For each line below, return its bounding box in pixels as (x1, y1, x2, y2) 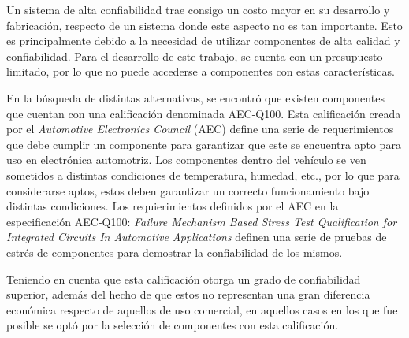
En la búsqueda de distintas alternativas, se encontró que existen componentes (6, 89, 385, 106)
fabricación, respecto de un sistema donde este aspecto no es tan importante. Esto (6, 17, 403, 33)
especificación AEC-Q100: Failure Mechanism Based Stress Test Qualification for (6, 213, 397, 229)
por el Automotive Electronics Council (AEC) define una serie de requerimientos (6, 121, 394, 137)
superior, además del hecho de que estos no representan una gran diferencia (6, 286, 370, 303)
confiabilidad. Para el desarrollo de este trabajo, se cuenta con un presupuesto (6, 47, 383, 64)
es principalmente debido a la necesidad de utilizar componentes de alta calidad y (6, 32, 400, 49)
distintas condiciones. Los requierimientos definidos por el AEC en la (6, 198, 339, 214)
